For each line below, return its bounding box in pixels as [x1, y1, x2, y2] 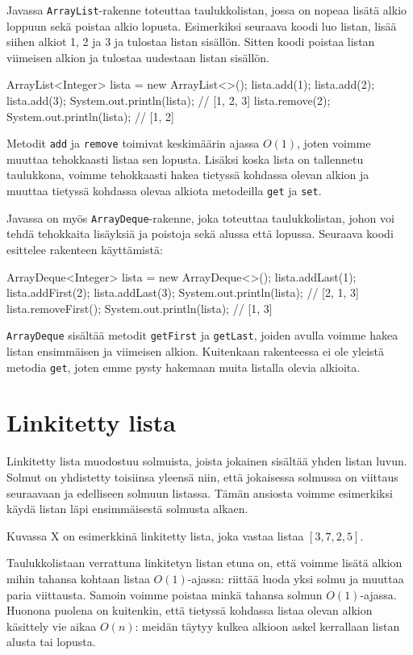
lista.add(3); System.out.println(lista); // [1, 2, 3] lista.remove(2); [6, 92, 331, 109]
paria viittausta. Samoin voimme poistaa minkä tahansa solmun [6, 586, 323, 603]
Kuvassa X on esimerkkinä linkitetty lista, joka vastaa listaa [6, 527, 304, 544]
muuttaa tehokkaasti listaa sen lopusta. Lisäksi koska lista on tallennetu [6, 150, 364, 167]
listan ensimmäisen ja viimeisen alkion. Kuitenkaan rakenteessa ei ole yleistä [6, 343, 384, 359]
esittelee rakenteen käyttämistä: [6, 240, 163, 257]
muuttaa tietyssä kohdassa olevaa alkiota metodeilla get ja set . [6, 182, 322, 199]
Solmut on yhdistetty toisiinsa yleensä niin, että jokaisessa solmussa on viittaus [6, 468, 398, 485]
